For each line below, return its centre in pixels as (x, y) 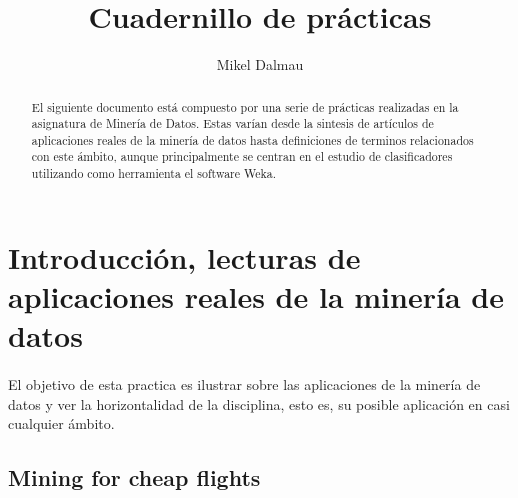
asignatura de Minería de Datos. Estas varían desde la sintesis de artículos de (232, 123)
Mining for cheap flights (134, 477)
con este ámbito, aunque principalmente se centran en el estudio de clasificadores (242, 156)
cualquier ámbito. (61, 423)
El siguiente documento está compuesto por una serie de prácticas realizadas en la (245, 106)
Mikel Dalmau (260, 64)
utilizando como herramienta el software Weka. (154, 173)
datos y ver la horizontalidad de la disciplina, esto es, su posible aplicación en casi (259, 403)
